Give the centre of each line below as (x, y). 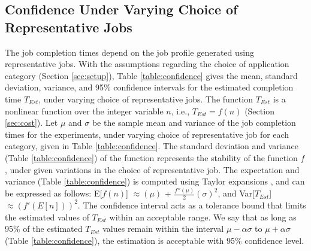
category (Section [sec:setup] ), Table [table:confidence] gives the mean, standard (151, 75)
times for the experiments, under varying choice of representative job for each (147, 134)
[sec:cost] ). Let (31, 123)
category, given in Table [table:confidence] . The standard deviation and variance (152, 146)
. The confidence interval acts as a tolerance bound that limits (192, 205)
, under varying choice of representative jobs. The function (146, 99)
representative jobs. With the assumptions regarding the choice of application (147, 64)
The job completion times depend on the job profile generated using (129, 52)
